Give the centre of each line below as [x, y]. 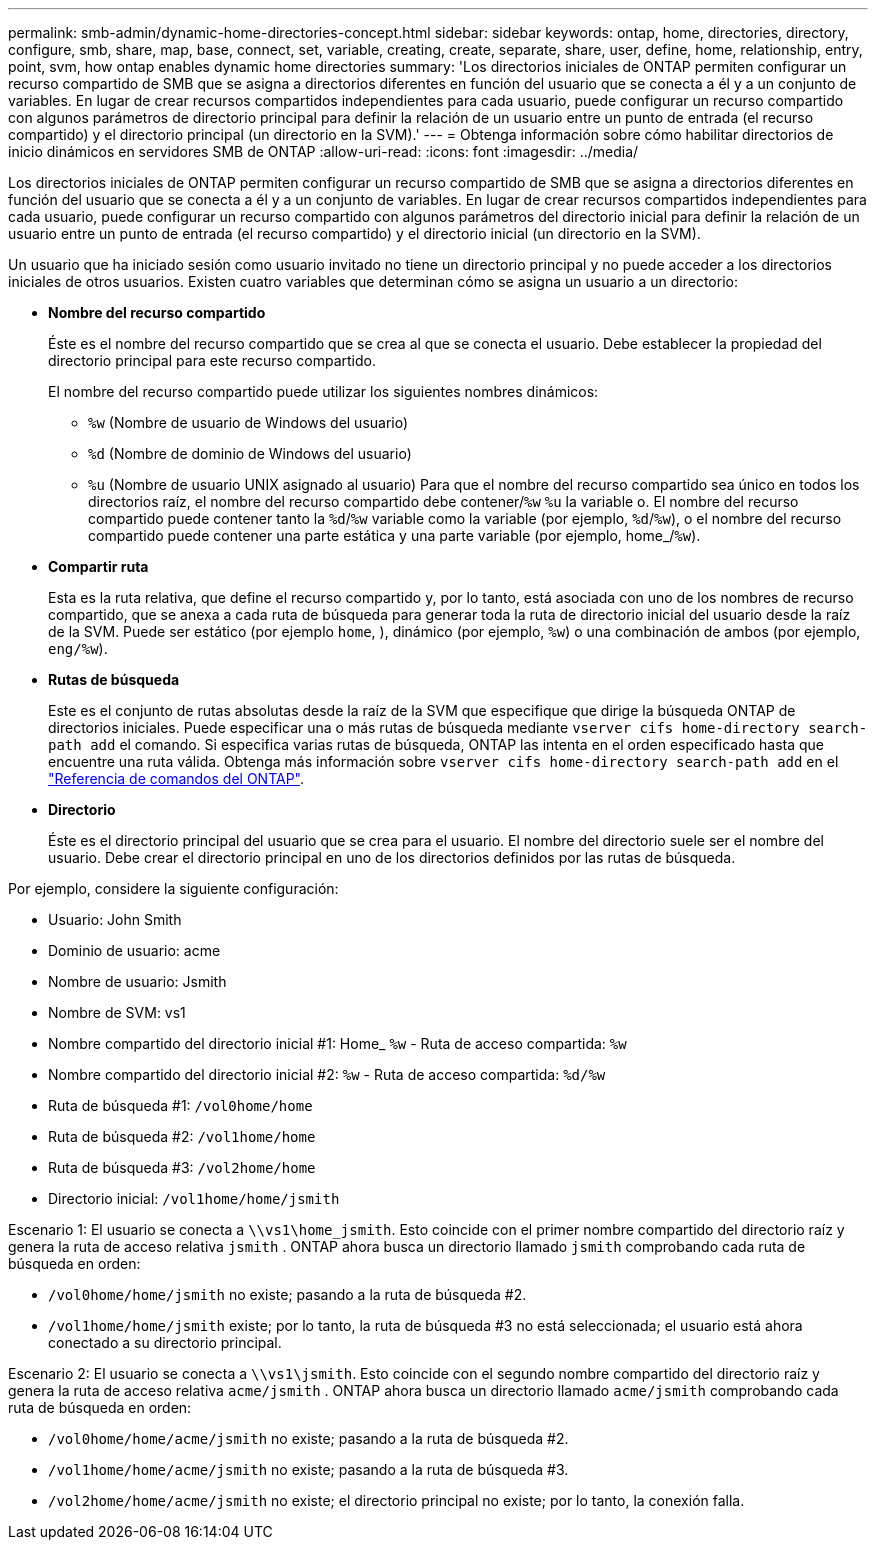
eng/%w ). [78, 648]
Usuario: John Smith [115, 919]
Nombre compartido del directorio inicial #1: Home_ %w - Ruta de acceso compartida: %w [337, 1043]
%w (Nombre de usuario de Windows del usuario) [248, 422]
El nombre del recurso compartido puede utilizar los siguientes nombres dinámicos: [323, 391]
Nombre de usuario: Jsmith [137, 981]
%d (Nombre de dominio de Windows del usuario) [250, 453]
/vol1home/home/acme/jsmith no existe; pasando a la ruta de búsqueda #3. [308, 1469]
